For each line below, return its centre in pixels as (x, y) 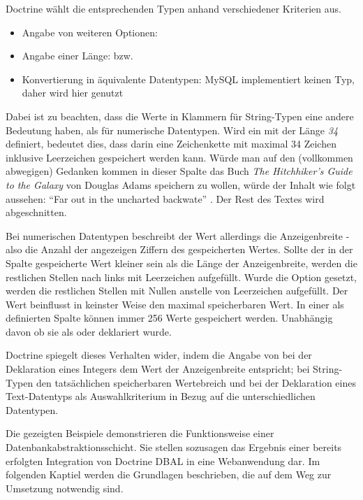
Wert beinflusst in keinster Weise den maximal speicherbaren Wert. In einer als (175, 304)
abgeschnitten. (36, 212)
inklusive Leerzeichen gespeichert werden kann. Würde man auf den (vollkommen (179, 157)
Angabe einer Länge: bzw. (77, 56)
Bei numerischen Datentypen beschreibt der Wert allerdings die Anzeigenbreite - (178, 235)
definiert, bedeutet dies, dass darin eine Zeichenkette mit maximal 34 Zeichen (171, 144)
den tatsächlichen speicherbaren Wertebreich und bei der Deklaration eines (196, 382)
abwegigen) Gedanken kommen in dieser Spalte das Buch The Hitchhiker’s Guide (179, 171)
